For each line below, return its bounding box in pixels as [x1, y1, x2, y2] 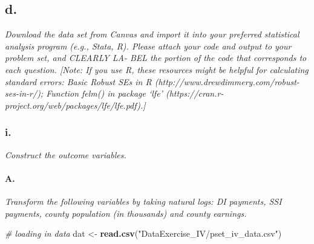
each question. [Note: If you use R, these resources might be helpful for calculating [5, 63, 309, 75]
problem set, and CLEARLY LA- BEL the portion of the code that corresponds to [5, 51, 307, 64]
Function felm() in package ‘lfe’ [46, 87, 163, 100]
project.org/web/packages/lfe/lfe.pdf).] [5, 98, 146, 111]
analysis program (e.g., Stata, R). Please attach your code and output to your [5, 39, 292, 52]
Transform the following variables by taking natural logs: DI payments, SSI [5, 194, 282, 207]
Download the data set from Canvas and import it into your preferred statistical [5, 28, 299, 40]
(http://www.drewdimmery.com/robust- [154, 75, 299, 88]
